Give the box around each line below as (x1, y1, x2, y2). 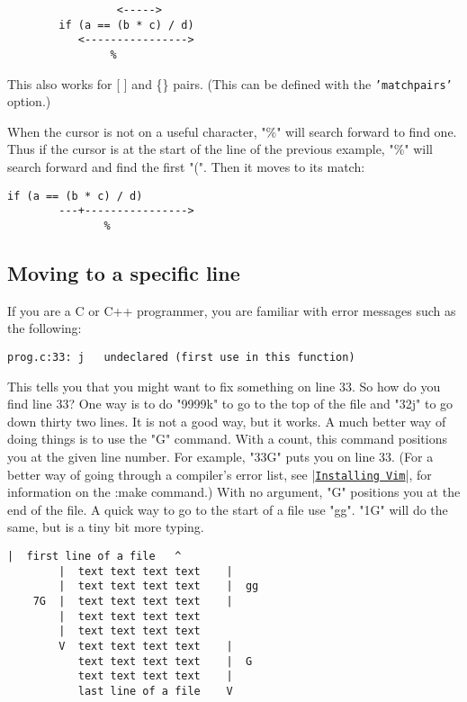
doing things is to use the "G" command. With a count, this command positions (7, 429, 447, 448)
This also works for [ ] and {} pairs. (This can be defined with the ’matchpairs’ (7, 74, 453, 93)
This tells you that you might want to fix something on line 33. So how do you (7, 376, 441, 395)
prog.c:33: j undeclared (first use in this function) (7, 351, 355, 364)
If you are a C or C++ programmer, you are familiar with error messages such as (7, 301, 456, 319)
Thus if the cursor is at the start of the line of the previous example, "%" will (7, 139, 433, 158)
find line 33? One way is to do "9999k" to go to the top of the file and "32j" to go (7, 394, 454, 413)
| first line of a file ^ (7, 550, 182, 563)
